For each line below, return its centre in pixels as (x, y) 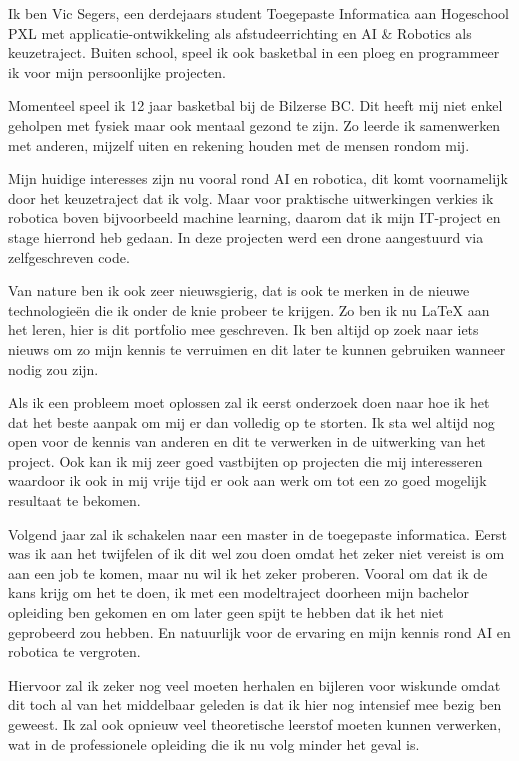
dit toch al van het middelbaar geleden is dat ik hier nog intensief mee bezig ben (255, 704)
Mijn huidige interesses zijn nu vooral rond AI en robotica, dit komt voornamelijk (258, 178)
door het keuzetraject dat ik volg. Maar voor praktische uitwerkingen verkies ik (251, 197)
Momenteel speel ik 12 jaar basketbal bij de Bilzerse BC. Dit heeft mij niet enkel (255, 105)
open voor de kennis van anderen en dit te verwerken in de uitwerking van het (247, 441)
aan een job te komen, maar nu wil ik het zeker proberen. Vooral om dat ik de (248, 572)
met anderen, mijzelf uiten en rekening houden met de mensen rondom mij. (239, 144)
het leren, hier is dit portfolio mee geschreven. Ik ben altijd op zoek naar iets (243, 329)
